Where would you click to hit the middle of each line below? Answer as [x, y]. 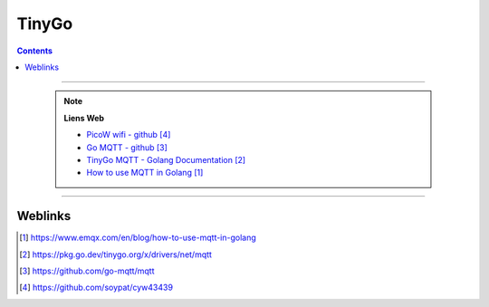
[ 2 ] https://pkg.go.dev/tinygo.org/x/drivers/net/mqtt [116, 254]
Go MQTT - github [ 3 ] [127, 147]
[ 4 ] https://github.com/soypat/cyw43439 [96, 288]
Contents [35, 51]
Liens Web [84, 118]
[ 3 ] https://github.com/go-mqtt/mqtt [87, 271]
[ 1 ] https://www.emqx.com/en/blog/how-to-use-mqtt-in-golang [138, 238]
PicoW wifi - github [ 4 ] [129, 135]
